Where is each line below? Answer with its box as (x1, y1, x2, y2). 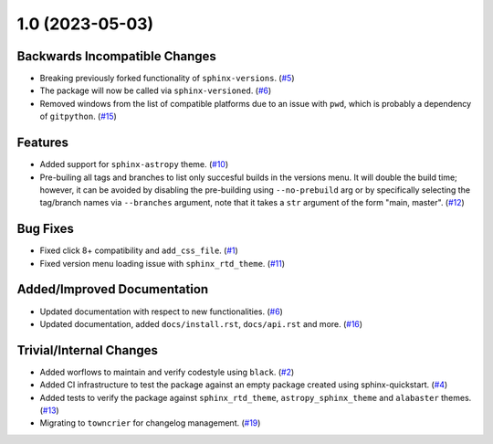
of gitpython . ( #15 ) (39, 111, 118, 122)
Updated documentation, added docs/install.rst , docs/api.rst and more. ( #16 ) (39, 318, 363, 329)
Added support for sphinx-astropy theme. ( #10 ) (39, 159, 229, 170)
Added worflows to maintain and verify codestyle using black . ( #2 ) (39, 366, 295, 377)
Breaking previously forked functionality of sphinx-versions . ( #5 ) (39, 73, 295, 84)
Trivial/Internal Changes (16, 343, 159, 358)
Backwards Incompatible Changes (16, 48, 216, 64)
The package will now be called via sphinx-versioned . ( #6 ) (39, 85, 272, 96)
